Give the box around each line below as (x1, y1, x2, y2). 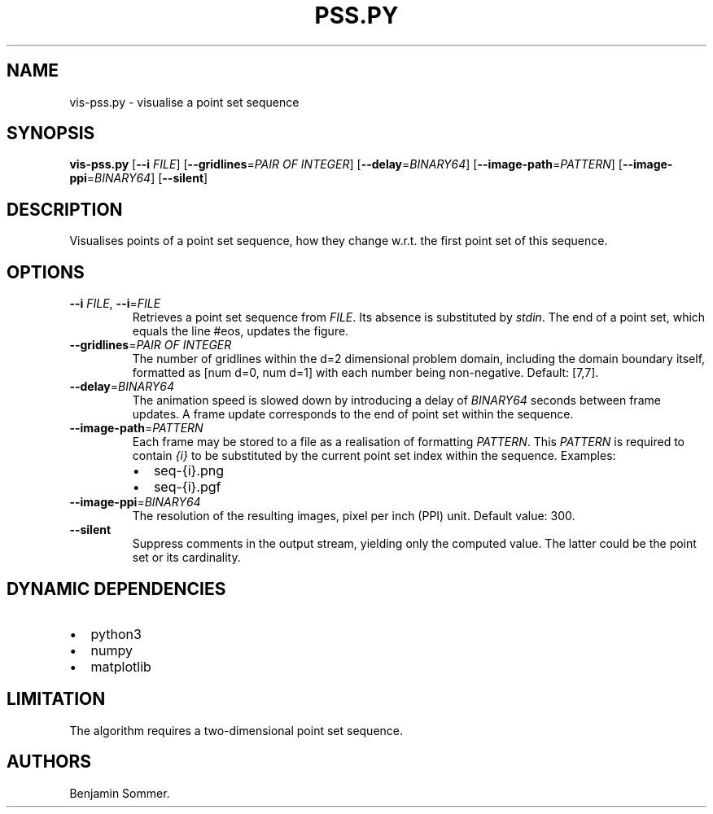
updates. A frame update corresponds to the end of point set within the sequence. (132, 407, 574, 422)
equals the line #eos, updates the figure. (132, 324, 349, 339)
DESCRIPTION (7, 199, 123, 220)
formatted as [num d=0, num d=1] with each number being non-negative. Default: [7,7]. (132, 365, 599, 380)
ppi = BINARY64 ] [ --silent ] (69, 171, 208, 186)
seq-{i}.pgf (153, 479, 221, 496)
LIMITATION (7, 689, 106, 710)
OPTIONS (7, 261, 85, 282)
